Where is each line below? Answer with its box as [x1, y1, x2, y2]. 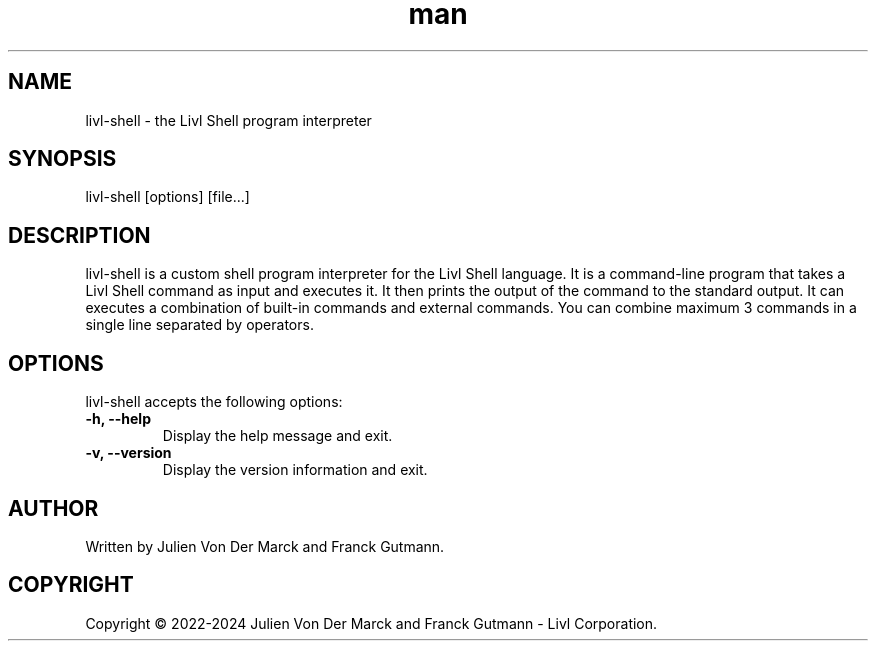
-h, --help [85, 410, 151, 428]
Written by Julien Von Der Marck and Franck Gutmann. [85, 537, 445, 555]
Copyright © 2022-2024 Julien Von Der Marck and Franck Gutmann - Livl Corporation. [85, 614, 658, 632]
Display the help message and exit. [162, 427, 393, 445]
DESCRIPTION [8, 222, 151, 248]
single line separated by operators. [85, 316, 314, 334]
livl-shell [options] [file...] [85, 188, 250, 206]
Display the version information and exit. [162, 461, 428, 479]
